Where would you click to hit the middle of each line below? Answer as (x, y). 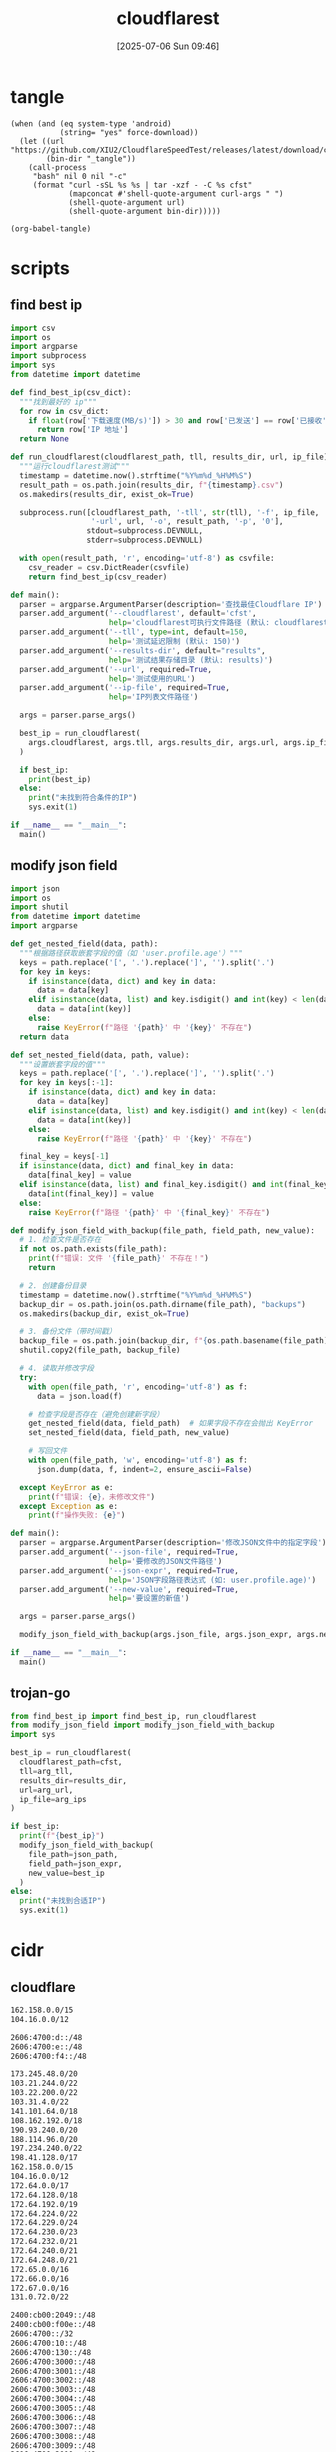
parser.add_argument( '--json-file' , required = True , (129, 1552)
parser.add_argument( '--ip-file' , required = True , (124, 688)
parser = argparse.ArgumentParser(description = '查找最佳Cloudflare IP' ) (171, 604)
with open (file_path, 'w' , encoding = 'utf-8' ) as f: (138, 1460)
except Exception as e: (68, 1506)
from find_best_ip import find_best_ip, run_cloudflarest (133, 1716)
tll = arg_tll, (46, 1771)
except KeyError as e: (66, 1487)
